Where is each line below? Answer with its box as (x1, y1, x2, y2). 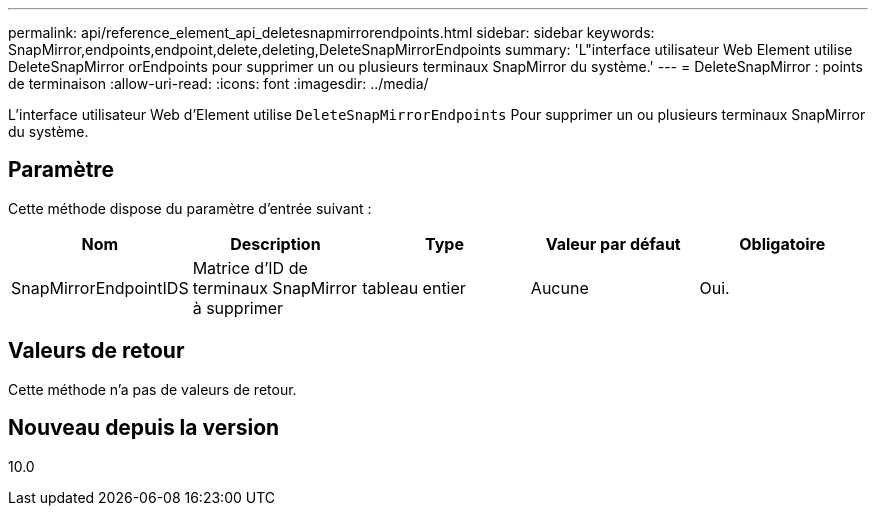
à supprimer (192, 297, 284, 318)
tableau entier (362, 277, 466, 298)
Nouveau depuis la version (8, 415, 280, 441)
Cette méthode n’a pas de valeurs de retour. (8, 380, 297, 398)
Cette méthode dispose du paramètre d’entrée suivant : (8, 199, 372, 217)
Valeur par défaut (545, 233, 681, 254)
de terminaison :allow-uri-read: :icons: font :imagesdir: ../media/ (8, 75, 429, 92)
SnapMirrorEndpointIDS (11, 277, 189, 298)
